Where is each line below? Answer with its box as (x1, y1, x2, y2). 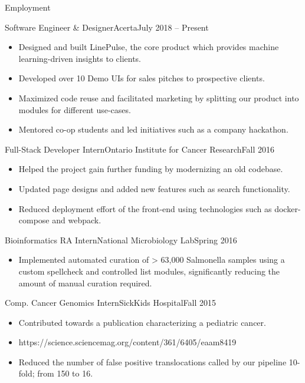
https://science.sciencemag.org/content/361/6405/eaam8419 (18, 336, 237, 348)
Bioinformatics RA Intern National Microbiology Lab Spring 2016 (5, 233, 237, 246)
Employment (5, 1, 51, 13)
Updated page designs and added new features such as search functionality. (18, 182, 290, 194)
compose (18, 214, 50, 226)
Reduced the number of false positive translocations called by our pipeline (18, 355, 287, 368)
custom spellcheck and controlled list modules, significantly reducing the (18, 265, 280, 277)
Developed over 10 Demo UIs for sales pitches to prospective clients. (18, 72, 265, 84)
